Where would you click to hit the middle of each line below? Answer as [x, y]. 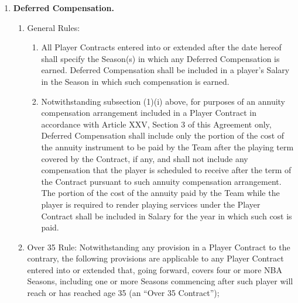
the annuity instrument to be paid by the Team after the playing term [167, 147]
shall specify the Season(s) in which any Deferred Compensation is [160, 58]
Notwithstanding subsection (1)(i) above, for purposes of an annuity [163, 101]
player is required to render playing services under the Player [151, 204]
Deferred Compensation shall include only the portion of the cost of [163, 135]
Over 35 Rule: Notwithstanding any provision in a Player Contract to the [159, 247]
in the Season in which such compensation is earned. [135, 81]
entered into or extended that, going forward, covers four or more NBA [155, 269]
